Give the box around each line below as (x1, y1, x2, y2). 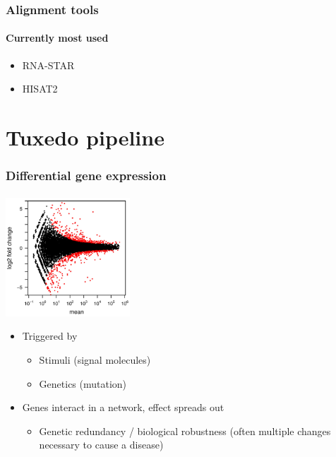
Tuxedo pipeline (6, 123, 164, 152)
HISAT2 (22, 81, 58, 96)
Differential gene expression (6, 167, 167, 184)
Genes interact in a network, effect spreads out (22, 400, 224, 415)
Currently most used (6, 30, 109, 45)
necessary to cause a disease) (39, 437, 164, 452)
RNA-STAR (22, 57, 75, 72)
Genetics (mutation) (39, 376, 127, 391)
